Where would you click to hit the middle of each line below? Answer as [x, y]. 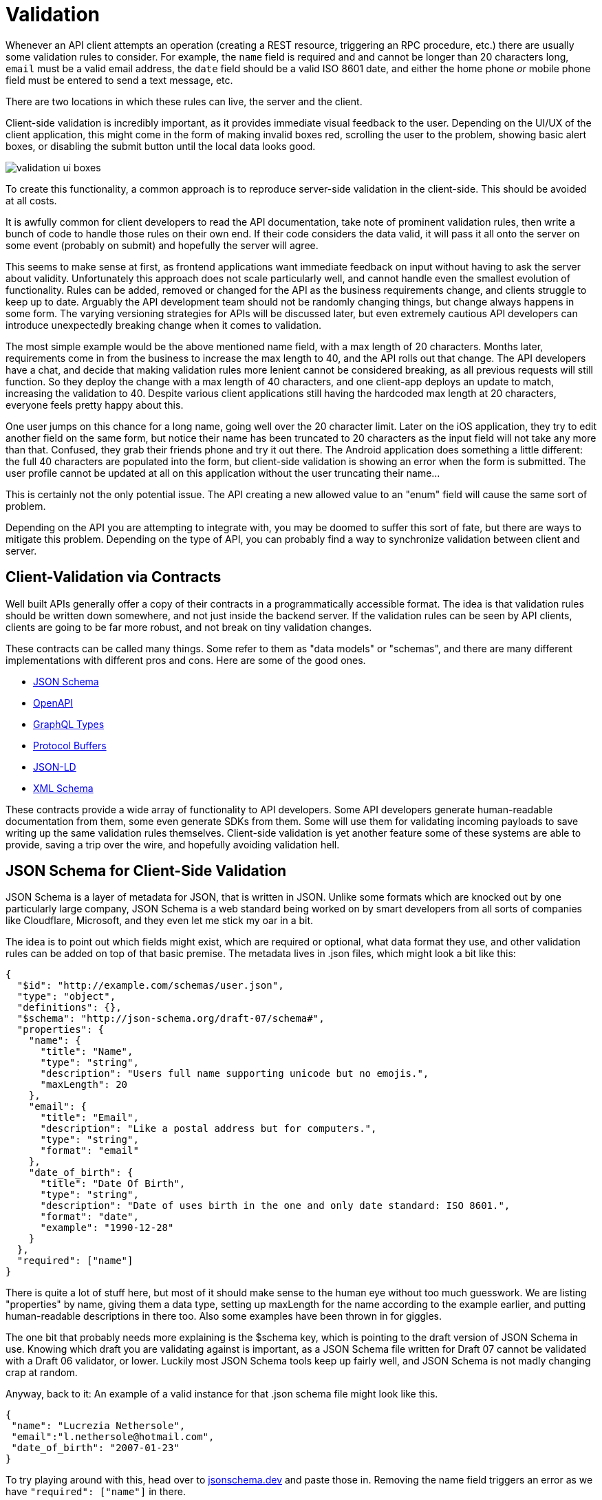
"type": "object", [66, 997]
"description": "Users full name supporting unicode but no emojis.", [235, 1074]
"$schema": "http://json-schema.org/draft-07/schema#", [171, 1019]
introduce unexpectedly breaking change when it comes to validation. [164, 325]
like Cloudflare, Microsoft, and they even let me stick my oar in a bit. [160, 921]
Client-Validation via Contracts [114, 577]
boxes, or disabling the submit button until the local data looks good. [161, 146]
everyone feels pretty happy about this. [95, 405]
